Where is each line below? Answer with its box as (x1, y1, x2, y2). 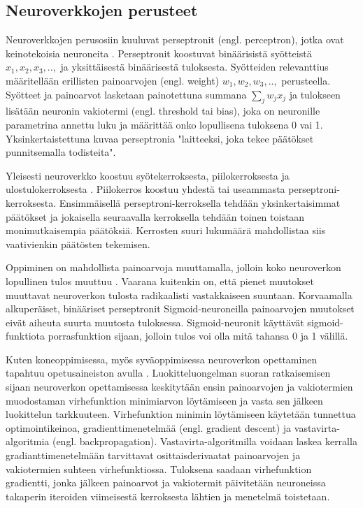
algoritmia (6, 434, 50, 449)
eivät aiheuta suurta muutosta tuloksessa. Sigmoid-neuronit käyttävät (6, 314, 304, 329)
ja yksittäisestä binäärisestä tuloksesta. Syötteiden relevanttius (60, 59, 329, 74)
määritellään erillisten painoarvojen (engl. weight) (6, 73, 220, 87)
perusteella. (281, 73, 331, 87)
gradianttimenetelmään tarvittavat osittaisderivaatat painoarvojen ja (6, 448, 301, 463)
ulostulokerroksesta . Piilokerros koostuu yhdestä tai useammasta (6, 182, 285, 196)
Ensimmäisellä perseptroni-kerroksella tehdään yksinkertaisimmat (59, 195, 341, 210)
